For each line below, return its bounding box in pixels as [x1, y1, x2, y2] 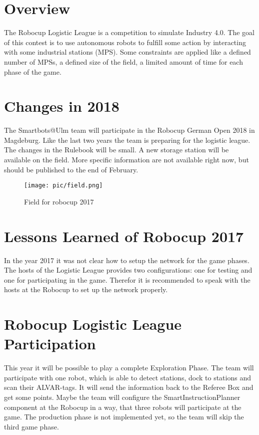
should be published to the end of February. [4, 164, 138, 174]
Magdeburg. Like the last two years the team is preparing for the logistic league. [4, 134, 250, 145]
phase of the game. [4, 66, 61, 77]
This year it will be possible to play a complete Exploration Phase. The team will [4, 362, 254, 373]
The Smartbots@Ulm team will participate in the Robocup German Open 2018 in [4, 125, 255, 135]
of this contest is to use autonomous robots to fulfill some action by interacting [4, 37, 246, 47]
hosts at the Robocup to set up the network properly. [4, 284, 168, 295]
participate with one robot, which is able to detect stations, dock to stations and [4, 372, 251, 382]
